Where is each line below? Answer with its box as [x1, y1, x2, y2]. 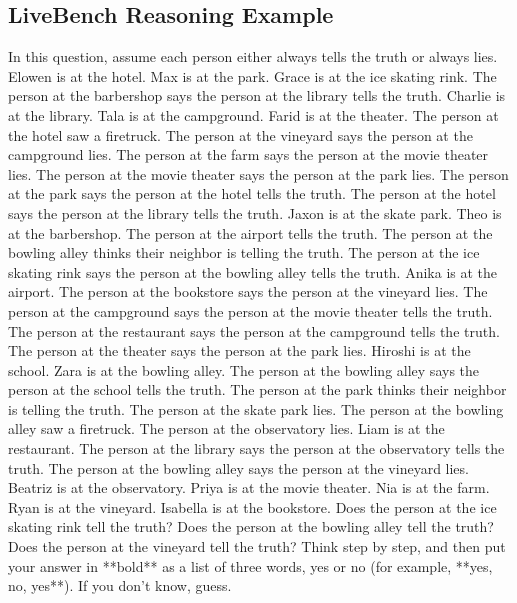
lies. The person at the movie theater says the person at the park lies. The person [8, 163, 509, 184]
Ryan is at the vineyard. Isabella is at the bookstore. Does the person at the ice [8, 496, 497, 517]
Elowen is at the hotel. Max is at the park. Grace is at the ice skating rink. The [8, 65, 497, 86]
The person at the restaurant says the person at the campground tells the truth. [8, 320, 500, 341]
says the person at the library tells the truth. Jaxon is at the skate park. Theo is [8, 202, 502, 223]
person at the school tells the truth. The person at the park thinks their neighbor [8, 379, 507, 400]
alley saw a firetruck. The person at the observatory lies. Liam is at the [8, 418, 445, 439]
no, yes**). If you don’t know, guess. [8, 575, 232, 596]
